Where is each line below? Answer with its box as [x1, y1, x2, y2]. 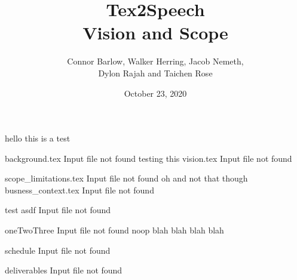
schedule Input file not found [5, 244, 111, 256]
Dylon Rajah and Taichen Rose [98, 66, 213, 79]
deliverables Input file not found [5, 264, 123, 276]
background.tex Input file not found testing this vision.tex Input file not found [5, 152, 292, 164]
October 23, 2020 [124, 87, 187, 99]
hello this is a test [5, 132, 71, 144]
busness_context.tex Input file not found [5, 183, 154, 196]
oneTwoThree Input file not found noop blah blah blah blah [5, 224, 224, 236]
